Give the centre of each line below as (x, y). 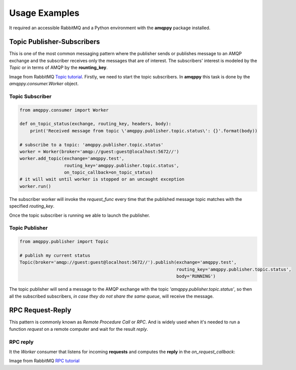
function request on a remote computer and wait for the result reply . (79, 329)
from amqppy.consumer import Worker (64, 110)
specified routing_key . (32, 206)
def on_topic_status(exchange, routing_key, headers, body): (95, 124)
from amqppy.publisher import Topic (64, 242)
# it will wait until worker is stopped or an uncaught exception (102, 179)
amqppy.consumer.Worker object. (44, 84)
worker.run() (35, 186)
